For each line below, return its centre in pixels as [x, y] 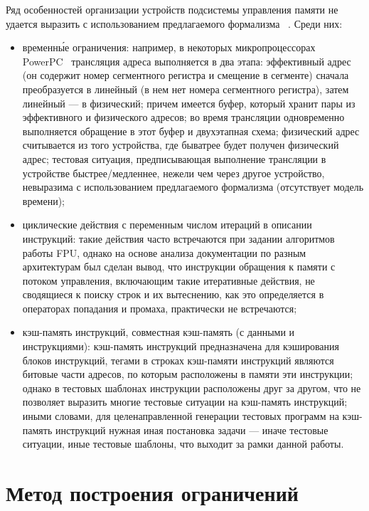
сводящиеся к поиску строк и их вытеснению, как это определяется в [173, 294]
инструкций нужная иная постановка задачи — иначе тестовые [192, 430]
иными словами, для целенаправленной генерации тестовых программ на [181, 416]
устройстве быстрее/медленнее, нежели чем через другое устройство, [173, 173]
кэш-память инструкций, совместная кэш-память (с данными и [159, 332]
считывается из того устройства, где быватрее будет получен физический [181, 145]
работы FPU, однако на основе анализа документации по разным [164, 252]
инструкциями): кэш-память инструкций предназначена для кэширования [181, 346]
